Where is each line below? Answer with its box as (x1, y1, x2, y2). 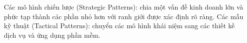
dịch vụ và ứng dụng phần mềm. (4, 30, 100, 40)
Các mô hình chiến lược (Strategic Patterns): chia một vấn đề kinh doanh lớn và (4, 2, 244, 11)
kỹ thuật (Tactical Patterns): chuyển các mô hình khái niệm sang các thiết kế (4, 21, 235, 31)
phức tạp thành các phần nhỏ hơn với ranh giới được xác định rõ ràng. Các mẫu (4, 11, 244, 21)
